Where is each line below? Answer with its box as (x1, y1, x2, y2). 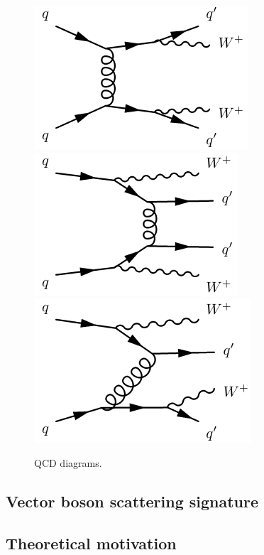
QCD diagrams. (34, 455, 102, 470)
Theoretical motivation (6, 532, 177, 554)
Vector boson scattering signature (6, 490, 259, 512)
